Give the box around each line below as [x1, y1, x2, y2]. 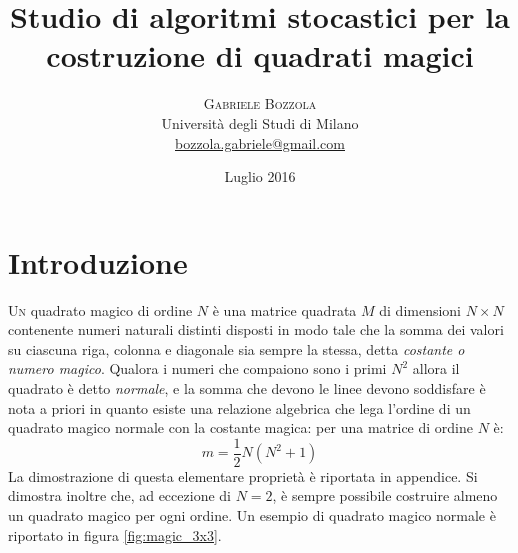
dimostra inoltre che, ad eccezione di [8, 485, 231, 506]
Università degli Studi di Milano [161, 112, 359, 133]
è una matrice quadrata [212, 299, 357, 320]
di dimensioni [379, 299, 462, 320]
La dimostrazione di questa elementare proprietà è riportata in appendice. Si [8, 465, 478, 486]
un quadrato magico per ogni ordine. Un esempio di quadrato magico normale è [8, 505, 496, 526]
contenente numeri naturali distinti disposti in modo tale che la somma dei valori [8, 319, 504, 340]
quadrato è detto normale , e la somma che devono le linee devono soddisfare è [8, 378, 486, 398]
